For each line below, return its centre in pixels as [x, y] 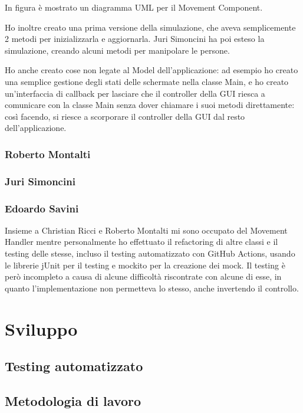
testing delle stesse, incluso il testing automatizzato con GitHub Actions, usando [150, 253]
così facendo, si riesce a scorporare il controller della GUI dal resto [125, 116]
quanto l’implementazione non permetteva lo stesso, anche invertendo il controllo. [152, 288]
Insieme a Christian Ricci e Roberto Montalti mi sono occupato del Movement [146, 230]
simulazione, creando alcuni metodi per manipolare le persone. [117, 50]
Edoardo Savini [42, 208]
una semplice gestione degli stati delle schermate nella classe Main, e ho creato [147, 81]
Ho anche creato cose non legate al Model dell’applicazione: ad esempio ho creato [151, 70]
